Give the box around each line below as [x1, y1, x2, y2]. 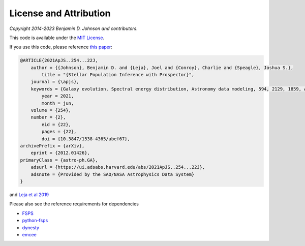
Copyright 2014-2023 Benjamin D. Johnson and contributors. [9, 25, 138, 32]
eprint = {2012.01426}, [30, 150, 90, 156]
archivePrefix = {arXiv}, [20, 143, 85, 148]
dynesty [22, 224, 40, 231]
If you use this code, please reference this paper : [9, 44, 113, 50]
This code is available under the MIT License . [9, 35, 105, 41]
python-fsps [22, 218, 48, 224]
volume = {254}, [30, 107, 71, 113]
